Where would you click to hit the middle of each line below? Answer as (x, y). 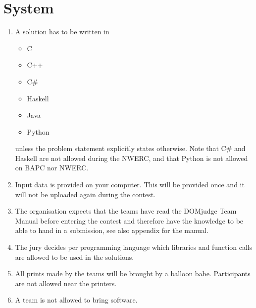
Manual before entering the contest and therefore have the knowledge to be (129, 220)
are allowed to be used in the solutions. (75, 257)
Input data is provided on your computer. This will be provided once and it (130, 185)
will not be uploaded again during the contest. (85, 194)
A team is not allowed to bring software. (76, 300)
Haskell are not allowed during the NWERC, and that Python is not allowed (131, 158)
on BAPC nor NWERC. (52, 168)
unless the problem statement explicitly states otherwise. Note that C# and (130, 148)
